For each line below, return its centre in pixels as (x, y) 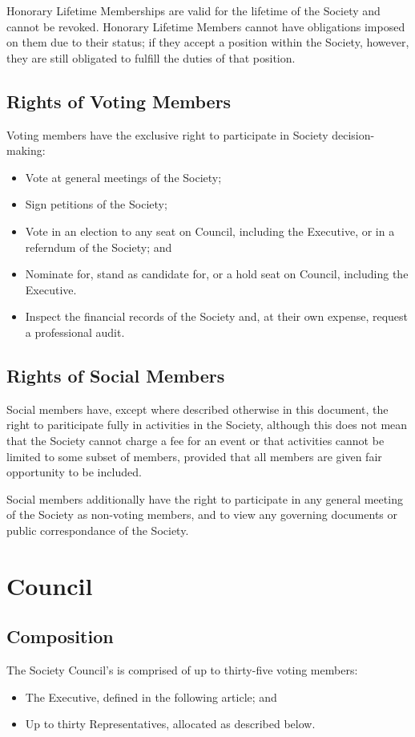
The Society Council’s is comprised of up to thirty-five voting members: (182, 670)
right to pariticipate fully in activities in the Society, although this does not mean (207, 425)
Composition (60, 636)
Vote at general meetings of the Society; (123, 177)
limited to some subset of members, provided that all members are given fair (194, 456)
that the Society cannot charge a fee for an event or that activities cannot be (195, 440)
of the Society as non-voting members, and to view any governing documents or (202, 514)
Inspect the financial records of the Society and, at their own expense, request (217, 316)
